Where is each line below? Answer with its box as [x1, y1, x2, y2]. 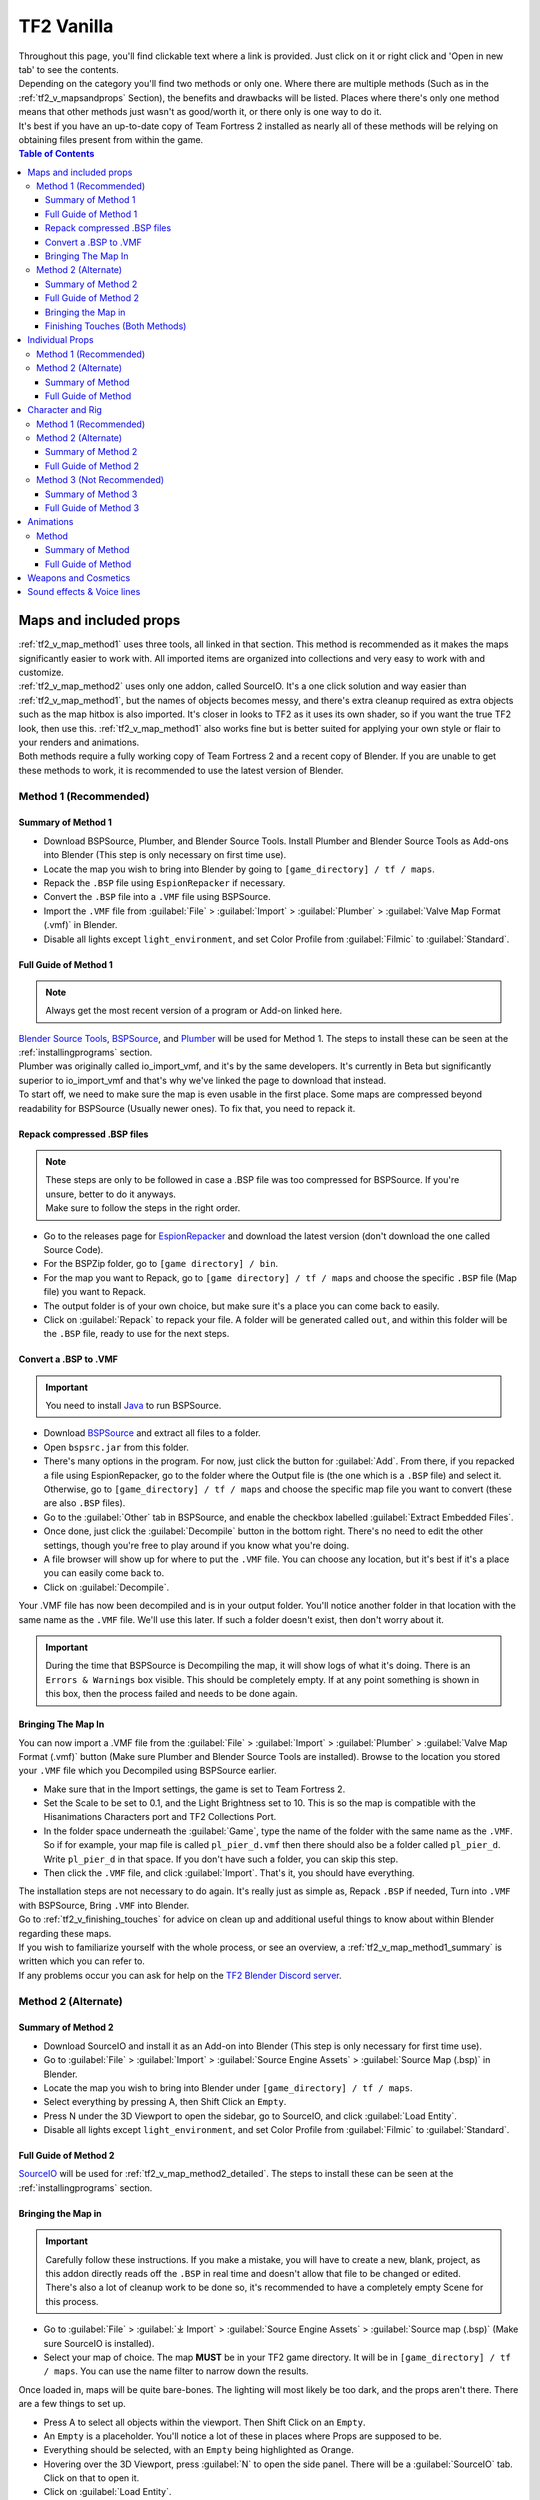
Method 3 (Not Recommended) [36, 474, 165, 486]
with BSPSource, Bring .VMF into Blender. [18, 1899, 190, 1911]
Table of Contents [18, 148, 95, 160]
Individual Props [27, 334, 94, 346]
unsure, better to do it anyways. [45, 1188, 177, 1200]
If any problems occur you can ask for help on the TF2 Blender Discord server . [18, 1969, 342, 1981]
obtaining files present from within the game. [18, 133, 204, 145]
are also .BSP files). [43, 1497, 126, 1509]
